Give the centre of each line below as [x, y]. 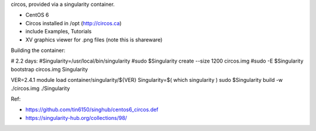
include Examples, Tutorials [59, 32]
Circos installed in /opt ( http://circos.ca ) [74, 23]
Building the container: [38, 50]
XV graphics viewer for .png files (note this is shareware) [94, 39]
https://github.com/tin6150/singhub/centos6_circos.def [92, 110]
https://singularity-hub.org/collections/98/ [76, 118]
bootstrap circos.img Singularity [49, 69]
